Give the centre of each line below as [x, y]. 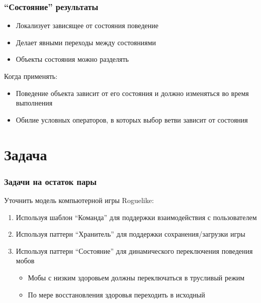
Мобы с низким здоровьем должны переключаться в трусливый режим [136, 277]
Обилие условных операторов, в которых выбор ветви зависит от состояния [132, 119]
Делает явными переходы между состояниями [86, 42]
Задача [26, 154]
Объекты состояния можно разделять [72, 59]
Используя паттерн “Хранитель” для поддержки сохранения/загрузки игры [130, 234]
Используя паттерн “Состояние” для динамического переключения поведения [134, 250]
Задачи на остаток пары [51, 181]
